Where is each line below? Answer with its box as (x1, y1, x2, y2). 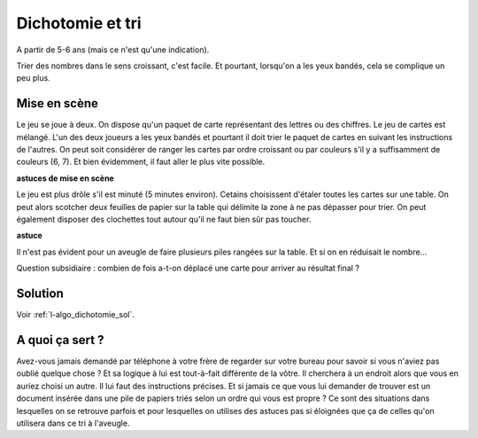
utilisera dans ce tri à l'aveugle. (16, 418, 130, 428)
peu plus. (16, 73, 50, 83)
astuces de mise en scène (16, 173, 114, 184)
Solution (16, 285, 64, 301)
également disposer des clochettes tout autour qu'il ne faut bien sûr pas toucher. (16, 214, 312, 224)
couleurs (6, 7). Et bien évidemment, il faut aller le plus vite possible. (16, 156, 266, 168)
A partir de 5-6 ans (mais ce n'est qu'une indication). (16, 44, 210, 55)
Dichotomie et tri (16, 13, 142, 33)
